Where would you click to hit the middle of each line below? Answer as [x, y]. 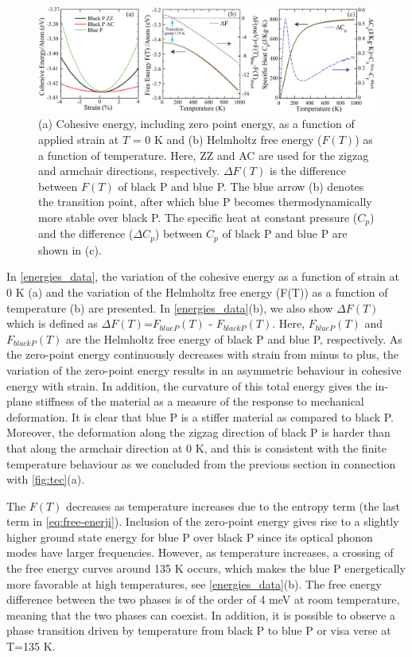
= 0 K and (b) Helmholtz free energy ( [227, 139]
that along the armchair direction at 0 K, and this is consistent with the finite [196, 447]
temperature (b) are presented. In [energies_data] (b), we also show [170, 307]
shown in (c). [70, 249]
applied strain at [79, 139]
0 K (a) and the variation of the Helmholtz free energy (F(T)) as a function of [197, 292]
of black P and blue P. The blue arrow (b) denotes [241, 186]
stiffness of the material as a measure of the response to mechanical [200, 401]
